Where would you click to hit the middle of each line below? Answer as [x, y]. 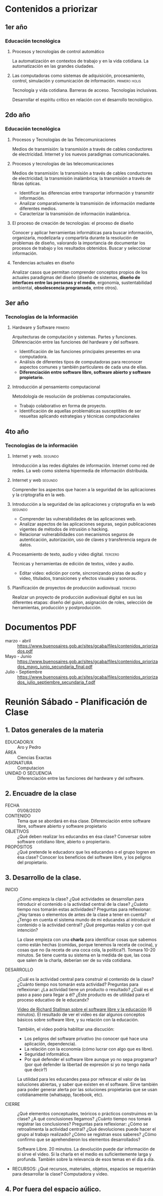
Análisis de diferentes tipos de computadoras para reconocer [81, 362]
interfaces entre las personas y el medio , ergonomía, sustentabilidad [82, 282]
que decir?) [36, 1070]
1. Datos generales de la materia [54, 730]
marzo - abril [18, 640]
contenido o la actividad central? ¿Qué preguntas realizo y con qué [84, 925]
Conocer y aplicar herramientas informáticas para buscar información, [83, 232]
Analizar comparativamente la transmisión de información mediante [87, 203]
